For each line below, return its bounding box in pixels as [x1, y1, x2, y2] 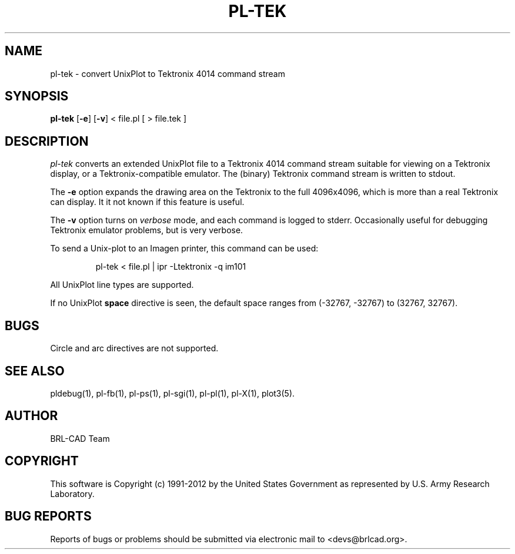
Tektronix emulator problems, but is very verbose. [50, 225, 243, 236]
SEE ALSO [5, 363, 65, 378]
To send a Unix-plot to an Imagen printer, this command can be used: [50, 243, 319, 254]
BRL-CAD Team [50, 433, 110, 444]
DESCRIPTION [5, 133, 89, 149]
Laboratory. [50, 488, 95, 499]
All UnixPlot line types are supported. [50, 280, 194, 290]
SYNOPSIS [5, 89, 69, 104]
